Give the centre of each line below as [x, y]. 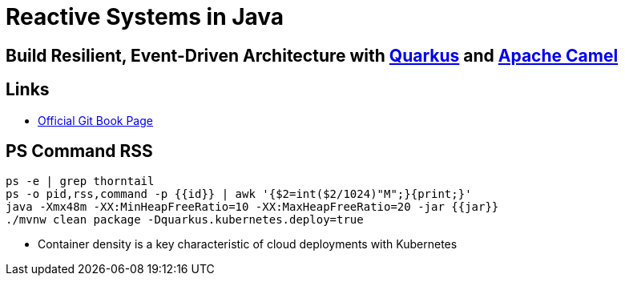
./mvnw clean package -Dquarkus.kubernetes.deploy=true [185, 220]
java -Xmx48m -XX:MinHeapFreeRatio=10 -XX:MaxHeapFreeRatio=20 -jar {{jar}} [252, 207]
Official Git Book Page [95, 120]
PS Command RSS [79, 151]
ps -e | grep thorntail [80, 181]
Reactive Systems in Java [145, 17]
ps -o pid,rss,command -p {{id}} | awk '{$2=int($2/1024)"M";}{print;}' [239, 194]
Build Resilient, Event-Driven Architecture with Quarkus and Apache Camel [312, 55]
